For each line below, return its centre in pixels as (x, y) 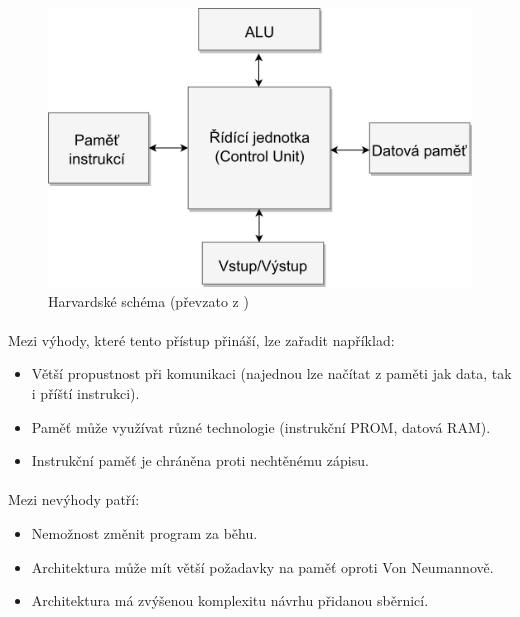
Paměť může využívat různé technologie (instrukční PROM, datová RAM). (261, 426)
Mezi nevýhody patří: (74, 499)
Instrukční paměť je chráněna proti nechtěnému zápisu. (200, 460)
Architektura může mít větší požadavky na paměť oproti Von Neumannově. (262, 566)
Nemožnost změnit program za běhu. (144, 533)
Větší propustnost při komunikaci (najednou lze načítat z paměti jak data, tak (271, 373)
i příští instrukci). (85, 393)
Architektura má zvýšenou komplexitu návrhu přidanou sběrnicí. (230, 600)
